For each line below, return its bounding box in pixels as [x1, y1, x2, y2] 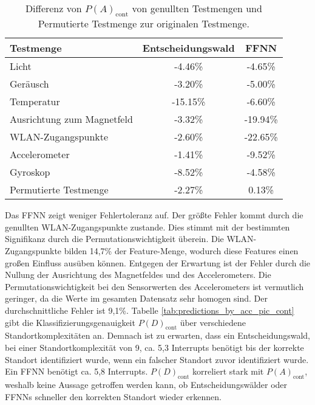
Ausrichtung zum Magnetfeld [10, 112, 133, 126]
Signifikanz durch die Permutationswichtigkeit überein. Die [5, 232, 224, 245]
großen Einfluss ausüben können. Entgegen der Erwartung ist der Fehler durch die [5, 256, 311, 269]
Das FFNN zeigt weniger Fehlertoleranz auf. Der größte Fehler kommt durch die [5, 209, 303, 221]
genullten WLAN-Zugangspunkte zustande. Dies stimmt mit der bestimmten [5, 220, 290, 233]
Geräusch [10, 77, 49, 91]
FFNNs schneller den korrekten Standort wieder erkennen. [5, 390, 222, 403]
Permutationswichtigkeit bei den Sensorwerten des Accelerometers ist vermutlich [5, 280, 304, 292]
